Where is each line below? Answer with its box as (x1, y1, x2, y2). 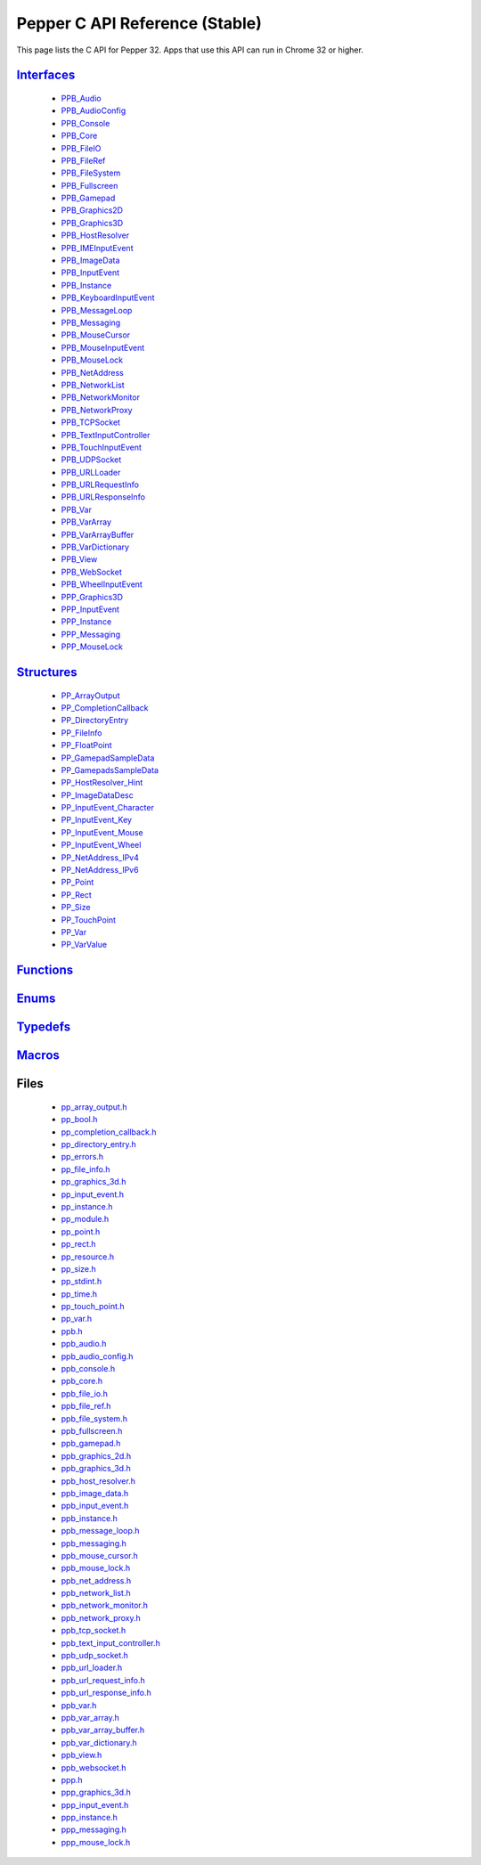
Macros (16, 1047, 60, 1063)
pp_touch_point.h (61, 1301, 125, 1312)
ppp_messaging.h (61, 1824, 126, 1835)
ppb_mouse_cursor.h (61, 1550, 138, 1560)
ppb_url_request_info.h (61, 1674, 146, 1685)
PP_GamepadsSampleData (61, 764, 159, 775)
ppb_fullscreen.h (61, 1425, 123, 1436)
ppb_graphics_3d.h (61, 1463, 131, 1474)
